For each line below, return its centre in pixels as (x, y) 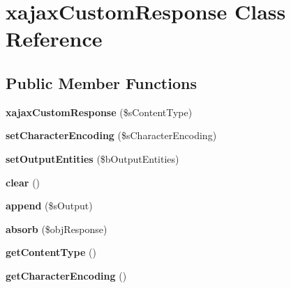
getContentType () (51, 252)
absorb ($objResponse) (57, 229)
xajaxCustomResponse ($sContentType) (99, 112)
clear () (23, 182)
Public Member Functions (101, 82)
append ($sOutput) (49, 206)
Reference (54, 39)
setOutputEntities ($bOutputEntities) (92, 158)
